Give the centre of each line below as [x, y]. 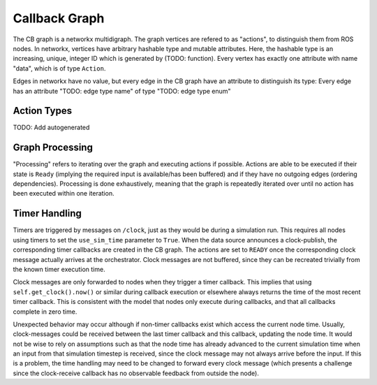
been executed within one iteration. [64, 194]
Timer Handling [47, 213]
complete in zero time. [45, 312]
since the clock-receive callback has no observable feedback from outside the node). [136, 373]
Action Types [43, 111]
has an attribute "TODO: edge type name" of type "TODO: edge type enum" [122, 91]
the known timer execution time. [59, 269]
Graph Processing [53, 148]
